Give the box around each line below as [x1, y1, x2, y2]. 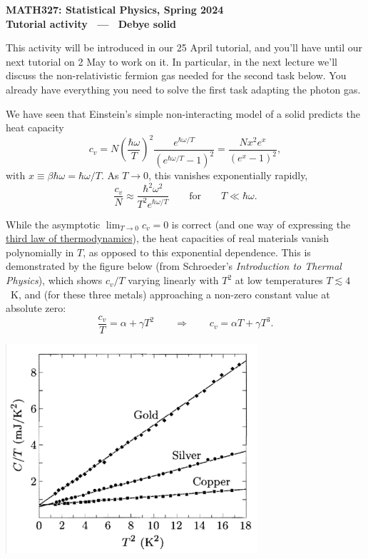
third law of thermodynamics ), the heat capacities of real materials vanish [6, 231, 329, 246]
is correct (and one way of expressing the [171, 216, 351, 231]
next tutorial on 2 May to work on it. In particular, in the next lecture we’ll [6, 54, 337, 69]
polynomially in [6, 244, 74, 259]
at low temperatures [235, 273, 323, 288]
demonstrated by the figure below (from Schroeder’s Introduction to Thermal [6, 258, 342, 273]
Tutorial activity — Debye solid [6, 16, 177, 31]
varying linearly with [128, 273, 219, 288]
